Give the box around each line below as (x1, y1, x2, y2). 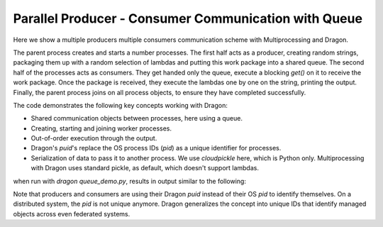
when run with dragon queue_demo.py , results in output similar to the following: (13, 177, 246, 185)
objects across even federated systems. (13, 209, 131, 218)
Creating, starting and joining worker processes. (30, 124, 172, 133)
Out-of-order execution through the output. (30, 134, 157, 143)
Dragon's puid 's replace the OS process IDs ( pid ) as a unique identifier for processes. (30, 144, 282, 153)
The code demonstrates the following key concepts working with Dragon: (13, 101, 228, 109)
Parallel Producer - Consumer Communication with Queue (13, 11, 363, 26)
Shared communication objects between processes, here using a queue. (30, 114, 243, 123)
